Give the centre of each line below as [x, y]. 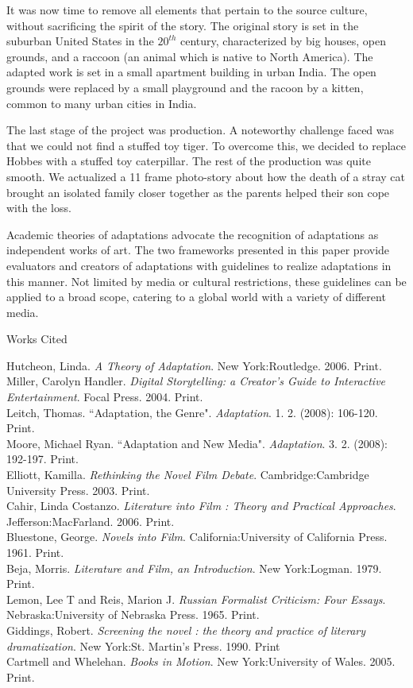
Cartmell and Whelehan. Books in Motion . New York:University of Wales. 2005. [201, 661]
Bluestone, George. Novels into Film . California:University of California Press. [197, 537]
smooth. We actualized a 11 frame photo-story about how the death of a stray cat [206, 176]
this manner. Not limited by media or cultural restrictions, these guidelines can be [206, 281]
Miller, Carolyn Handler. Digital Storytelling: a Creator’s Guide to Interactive [196, 381]
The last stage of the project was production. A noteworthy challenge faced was [201, 130]
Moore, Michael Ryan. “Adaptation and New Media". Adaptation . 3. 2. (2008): [197, 443]
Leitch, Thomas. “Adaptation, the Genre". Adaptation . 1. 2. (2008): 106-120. [192, 412]
